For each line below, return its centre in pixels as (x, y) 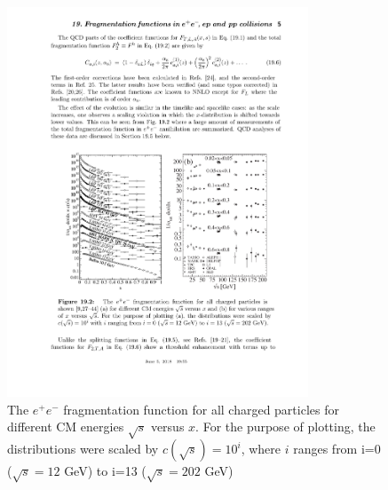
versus (167, 427)
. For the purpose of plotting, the (285, 427)
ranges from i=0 (337, 449)
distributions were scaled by (83, 449)
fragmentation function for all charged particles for (201, 409)
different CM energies (66, 427)
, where (261, 449)
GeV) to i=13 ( (105, 471)
